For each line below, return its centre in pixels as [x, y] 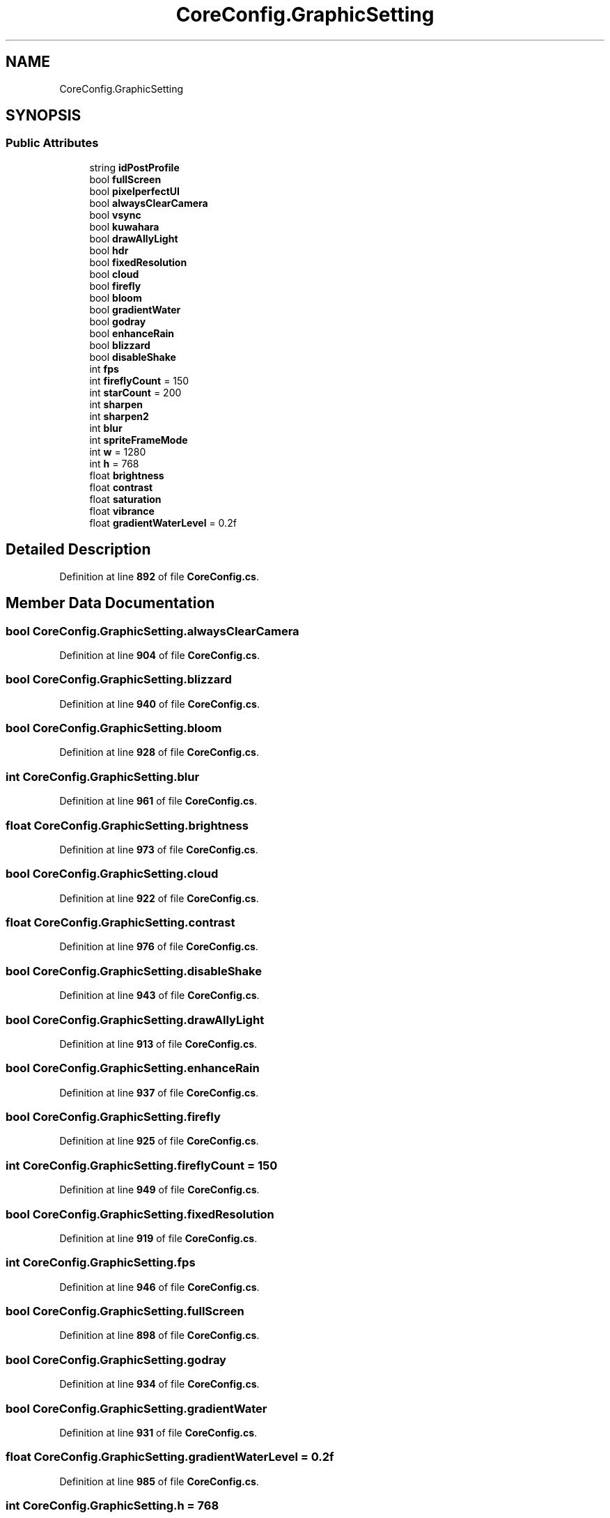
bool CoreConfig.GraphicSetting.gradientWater [136, 1408]
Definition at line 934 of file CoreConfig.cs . [159, 1384]
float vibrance [122, 511]
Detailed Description [78, 550]
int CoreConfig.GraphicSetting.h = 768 [112, 1505]
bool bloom [116, 297]
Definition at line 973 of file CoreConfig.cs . [159, 849]
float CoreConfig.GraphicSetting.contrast [120, 922]
